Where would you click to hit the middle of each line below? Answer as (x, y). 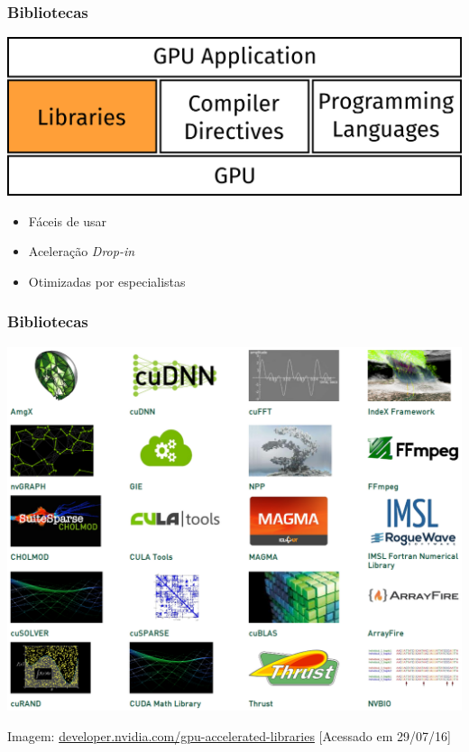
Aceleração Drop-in (82, 251)
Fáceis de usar (68, 220)
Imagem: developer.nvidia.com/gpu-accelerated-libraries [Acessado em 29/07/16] (229, 735)
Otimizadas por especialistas (107, 281)
